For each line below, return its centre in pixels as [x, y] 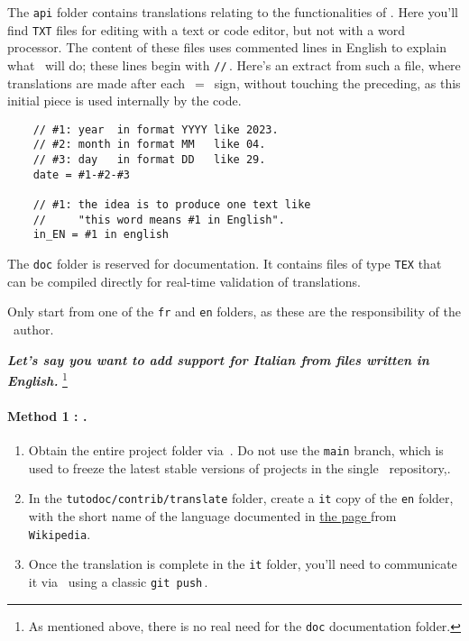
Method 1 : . [47, 415]
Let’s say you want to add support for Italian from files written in [218, 359]
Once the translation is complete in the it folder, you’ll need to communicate [243, 564]
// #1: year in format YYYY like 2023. [156, 129]
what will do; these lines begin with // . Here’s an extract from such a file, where [234, 64]
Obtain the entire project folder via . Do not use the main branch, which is [236, 450]
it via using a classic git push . [118, 581]
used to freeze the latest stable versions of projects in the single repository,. [239, 467]
